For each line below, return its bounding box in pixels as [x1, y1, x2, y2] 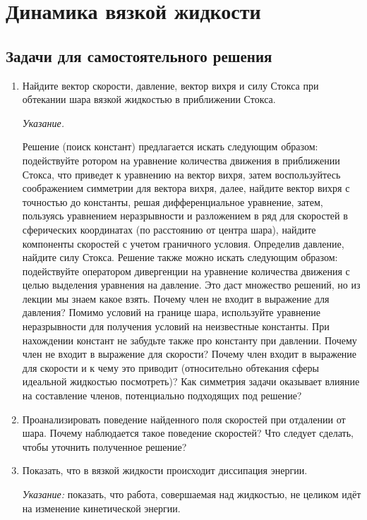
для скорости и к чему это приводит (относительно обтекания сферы [22, 360, 319, 375]
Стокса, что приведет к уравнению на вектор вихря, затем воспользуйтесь [22, 167, 341, 181]
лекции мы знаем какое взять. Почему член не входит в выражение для [22, 291, 330, 306]
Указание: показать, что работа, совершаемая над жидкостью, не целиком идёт [22, 487, 361, 502]
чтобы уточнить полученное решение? [22, 439, 187, 454]
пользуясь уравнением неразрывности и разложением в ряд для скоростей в [22, 208, 348, 223]
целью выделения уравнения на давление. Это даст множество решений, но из [22, 277, 361, 292]
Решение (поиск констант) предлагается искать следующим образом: [22, 139, 318, 154]
